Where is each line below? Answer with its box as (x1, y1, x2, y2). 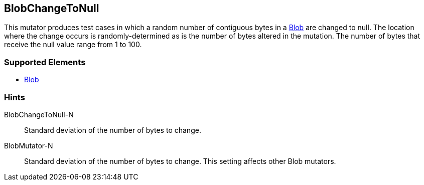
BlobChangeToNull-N (4, 110, 74, 119)
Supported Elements (4, 57, 86, 67)
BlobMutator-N (4, 141, 53, 150)
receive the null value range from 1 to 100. (4, 40, 142, 49)
